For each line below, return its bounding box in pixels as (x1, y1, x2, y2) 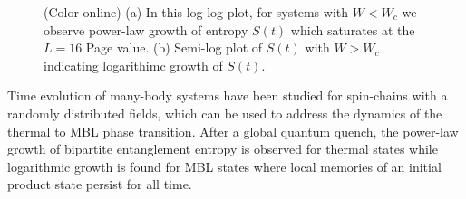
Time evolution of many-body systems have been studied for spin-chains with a (7, 86, 448, 105)
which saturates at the (290, 20, 415, 39)
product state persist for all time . (7, 175, 192, 194)
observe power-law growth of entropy (44, 20, 248, 39)
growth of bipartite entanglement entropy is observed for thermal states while (7, 139, 438, 158)
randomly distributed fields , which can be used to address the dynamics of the (7, 103, 442, 122)
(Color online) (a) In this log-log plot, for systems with (44, 3, 348, 21)
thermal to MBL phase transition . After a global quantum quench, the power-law (7, 121, 459, 140)
